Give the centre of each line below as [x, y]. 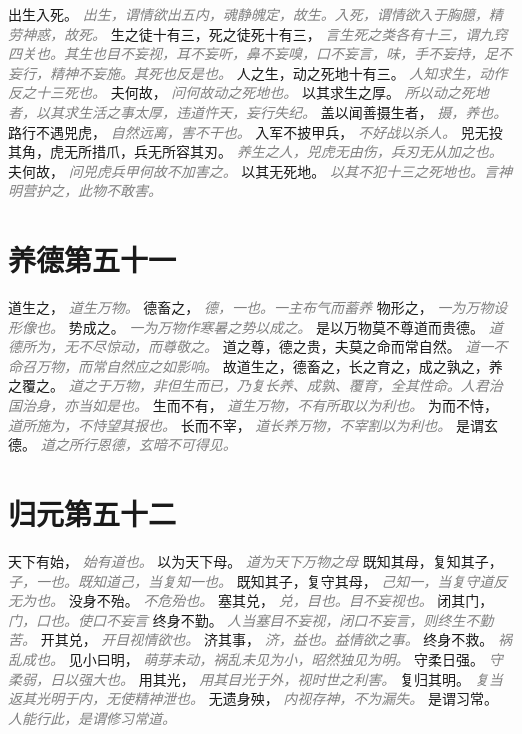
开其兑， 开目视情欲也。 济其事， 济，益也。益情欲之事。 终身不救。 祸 [276, 639]
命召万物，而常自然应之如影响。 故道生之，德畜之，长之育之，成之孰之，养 [255, 365]
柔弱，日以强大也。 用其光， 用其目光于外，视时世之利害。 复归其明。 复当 [255, 678]
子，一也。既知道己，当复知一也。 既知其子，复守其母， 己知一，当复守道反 [258, 580]
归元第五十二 [92, 513]
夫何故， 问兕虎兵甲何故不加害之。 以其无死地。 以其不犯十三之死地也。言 [253, 170]
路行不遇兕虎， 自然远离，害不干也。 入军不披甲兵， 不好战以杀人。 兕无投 [255, 131]
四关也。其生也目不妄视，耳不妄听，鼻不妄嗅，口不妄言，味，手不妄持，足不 [260, 53]
